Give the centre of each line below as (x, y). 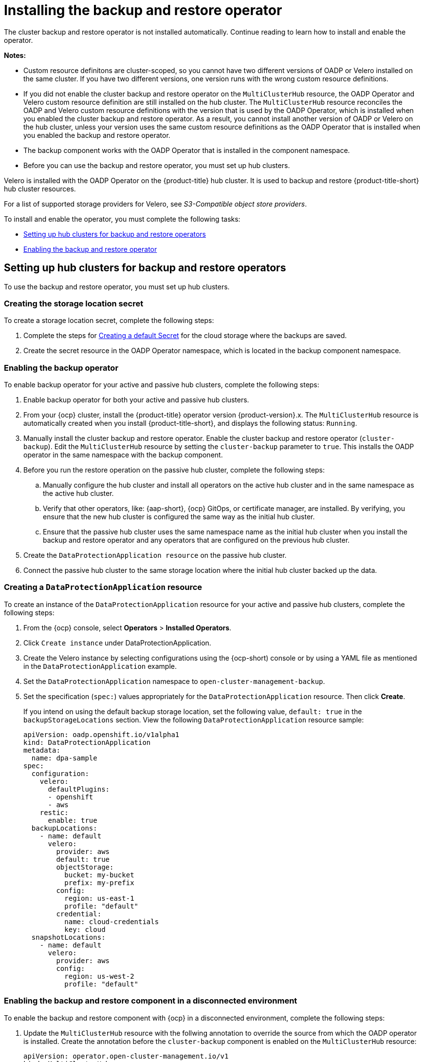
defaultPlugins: (79, 789)
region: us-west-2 (99, 976)
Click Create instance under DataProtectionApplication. (117, 643)
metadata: (42, 750)
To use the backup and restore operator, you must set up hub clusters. (117, 286)
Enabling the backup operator (61, 368)
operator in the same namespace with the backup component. (123, 455)
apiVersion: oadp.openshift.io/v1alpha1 (101, 734)
